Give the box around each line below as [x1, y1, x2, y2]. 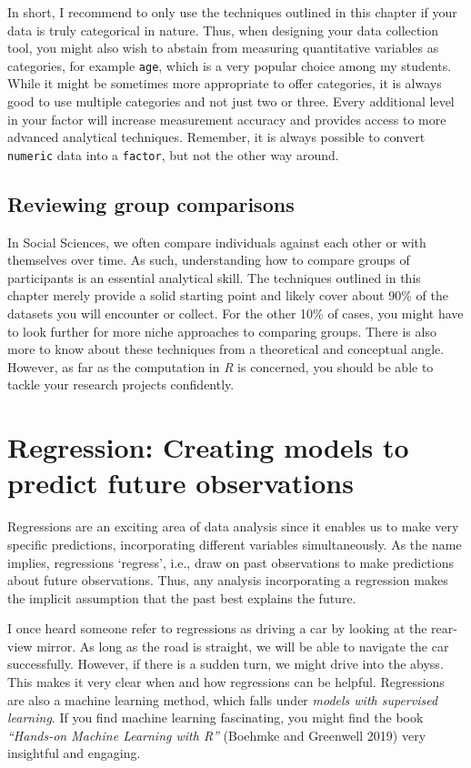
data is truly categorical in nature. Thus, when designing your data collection [7, 20, 439, 39]
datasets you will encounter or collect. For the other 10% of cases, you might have [7, 304, 464, 323]
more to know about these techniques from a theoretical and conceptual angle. [7, 339, 445, 359]
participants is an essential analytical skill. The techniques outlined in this [7, 268, 421, 287]
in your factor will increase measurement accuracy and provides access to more [7, 109, 446, 128]
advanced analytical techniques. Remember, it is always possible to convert [7, 127, 426, 147]
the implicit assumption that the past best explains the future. [7, 588, 356, 607]
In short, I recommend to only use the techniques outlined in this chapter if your [7, 3, 457, 21]
